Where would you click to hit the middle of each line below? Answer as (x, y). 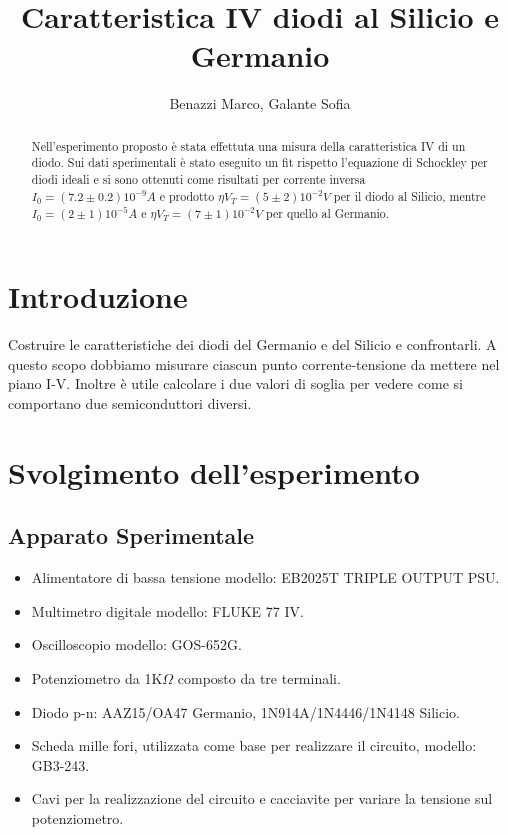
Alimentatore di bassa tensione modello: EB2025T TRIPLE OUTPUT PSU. (265, 577)
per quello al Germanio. (328, 212)
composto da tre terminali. (259, 678)
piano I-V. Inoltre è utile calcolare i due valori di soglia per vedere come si (235, 383)
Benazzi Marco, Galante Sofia (260, 103)
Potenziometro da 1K (97, 678)
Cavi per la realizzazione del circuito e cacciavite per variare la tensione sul (262, 798)
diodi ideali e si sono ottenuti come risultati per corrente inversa (198, 179)
